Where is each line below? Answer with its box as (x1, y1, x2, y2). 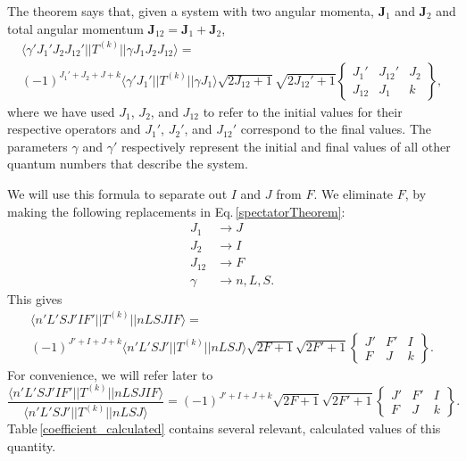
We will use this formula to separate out (7, 185, 228, 203)
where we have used (7, 102, 115, 120)
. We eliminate (313, 185, 394, 203)
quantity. (7, 436, 56, 455)
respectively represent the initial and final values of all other (121, 136, 451, 155)
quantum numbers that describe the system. (7, 154, 248, 173)
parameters (7, 136, 68, 155)
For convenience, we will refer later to (7, 365, 213, 383)
